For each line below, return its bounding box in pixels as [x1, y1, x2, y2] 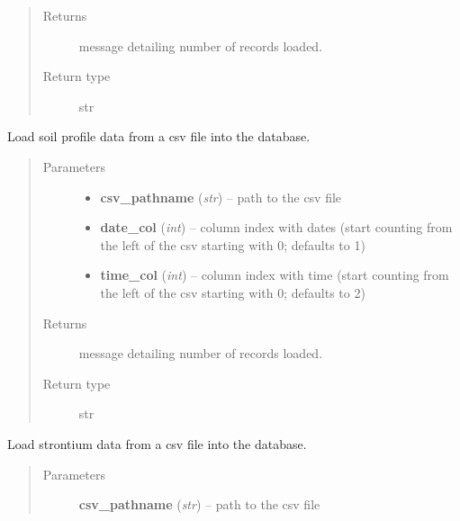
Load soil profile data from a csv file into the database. [7, 127, 311, 146]
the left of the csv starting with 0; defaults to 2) [100, 283, 365, 301]
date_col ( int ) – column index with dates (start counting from [100, 218, 453, 237]
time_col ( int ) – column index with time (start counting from [100, 265, 449, 284]
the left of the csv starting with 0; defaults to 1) [100, 235, 365, 254]
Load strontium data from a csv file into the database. [7, 434, 307, 453]
